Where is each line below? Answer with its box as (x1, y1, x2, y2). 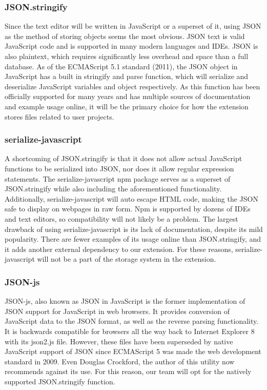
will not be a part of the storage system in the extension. (37, 254, 216, 264)
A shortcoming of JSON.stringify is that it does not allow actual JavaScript (5, 153, 242, 164)
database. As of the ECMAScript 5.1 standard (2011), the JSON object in (5, 61, 238, 71)
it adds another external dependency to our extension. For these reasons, (5, 243, 233, 254)
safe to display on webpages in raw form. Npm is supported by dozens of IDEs (5, 203, 251, 214)
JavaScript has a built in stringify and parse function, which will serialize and (5, 71, 249, 82)
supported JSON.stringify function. (5, 376, 115, 386)
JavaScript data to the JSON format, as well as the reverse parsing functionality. (5, 316, 259, 326)
